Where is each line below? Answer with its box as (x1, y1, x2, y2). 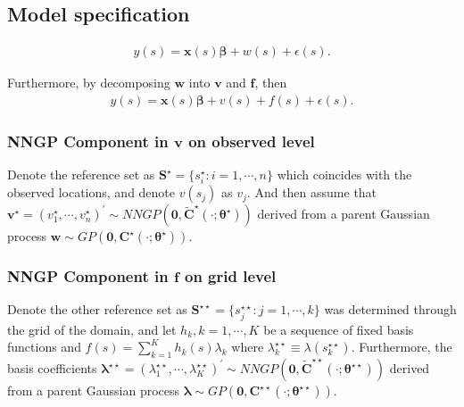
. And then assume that (246, 183, 377, 202)
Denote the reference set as (7, 165, 155, 184)
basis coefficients (7, 359, 97, 377)
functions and (7, 337, 81, 356)
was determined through (324, 300, 457, 319)
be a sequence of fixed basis (263, 320, 414, 338)
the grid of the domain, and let (7, 320, 177, 338)
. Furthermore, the (351, 337, 452, 356)
